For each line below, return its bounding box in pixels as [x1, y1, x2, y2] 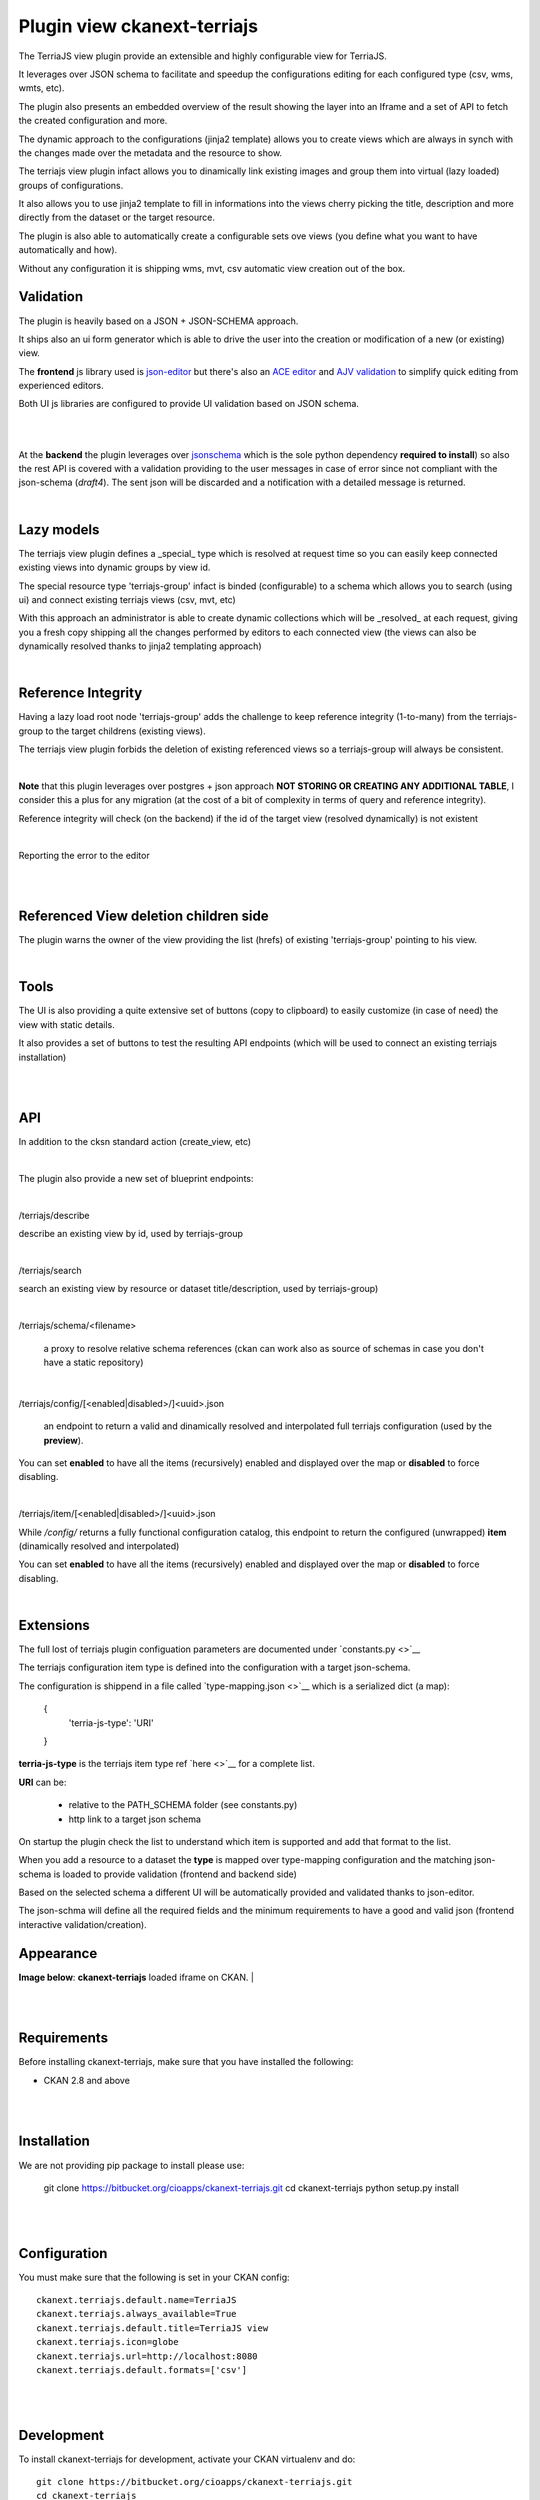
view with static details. [18, 1018, 115, 1030]
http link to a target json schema [68, 1813, 202, 1825]
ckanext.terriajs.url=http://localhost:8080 [36, 2350, 259, 2362]
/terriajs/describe [18, 1209, 90, 1221]
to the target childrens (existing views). [45, 725, 206, 737]
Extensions [18, 1616, 90, 1634]
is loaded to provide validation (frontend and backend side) [53, 1868, 297, 1880]
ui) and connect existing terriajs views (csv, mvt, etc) [18, 593, 237, 605]
